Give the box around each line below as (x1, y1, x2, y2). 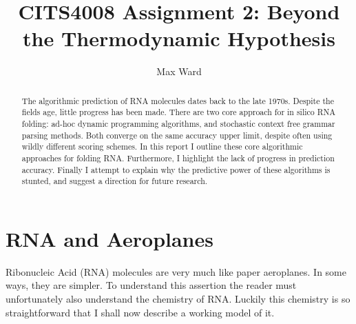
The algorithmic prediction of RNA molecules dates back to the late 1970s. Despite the (21, 94, 334, 106)
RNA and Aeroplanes (6, 224, 213, 252)
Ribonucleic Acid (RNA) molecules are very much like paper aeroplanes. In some (6, 264, 346, 279)
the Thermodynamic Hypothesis (23, 24, 335, 52)
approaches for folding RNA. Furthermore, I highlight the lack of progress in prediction (21, 152, 335, 163)
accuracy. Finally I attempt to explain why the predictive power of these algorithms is (21, 163, 331, 175)
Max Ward (156, 64, 202, 79)
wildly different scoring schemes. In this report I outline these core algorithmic (21, 141, 303, 152)
